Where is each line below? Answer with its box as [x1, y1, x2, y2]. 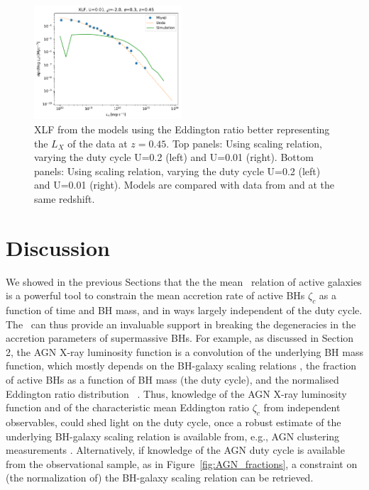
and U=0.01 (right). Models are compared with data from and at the [34, 177, 334, 192]
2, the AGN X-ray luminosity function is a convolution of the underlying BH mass [6, 344, 363, 359]
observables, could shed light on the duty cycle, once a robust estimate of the [6, 414, 341, 429]
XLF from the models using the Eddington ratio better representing [34, 121, 330, 136]
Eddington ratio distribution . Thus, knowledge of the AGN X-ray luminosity [6, 386, 347, 401]
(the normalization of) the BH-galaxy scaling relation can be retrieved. [6, 470, 314, 485]
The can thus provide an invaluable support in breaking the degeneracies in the [6, 316, 356, 331]
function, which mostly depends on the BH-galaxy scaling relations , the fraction [6, 358, 357, 373]
